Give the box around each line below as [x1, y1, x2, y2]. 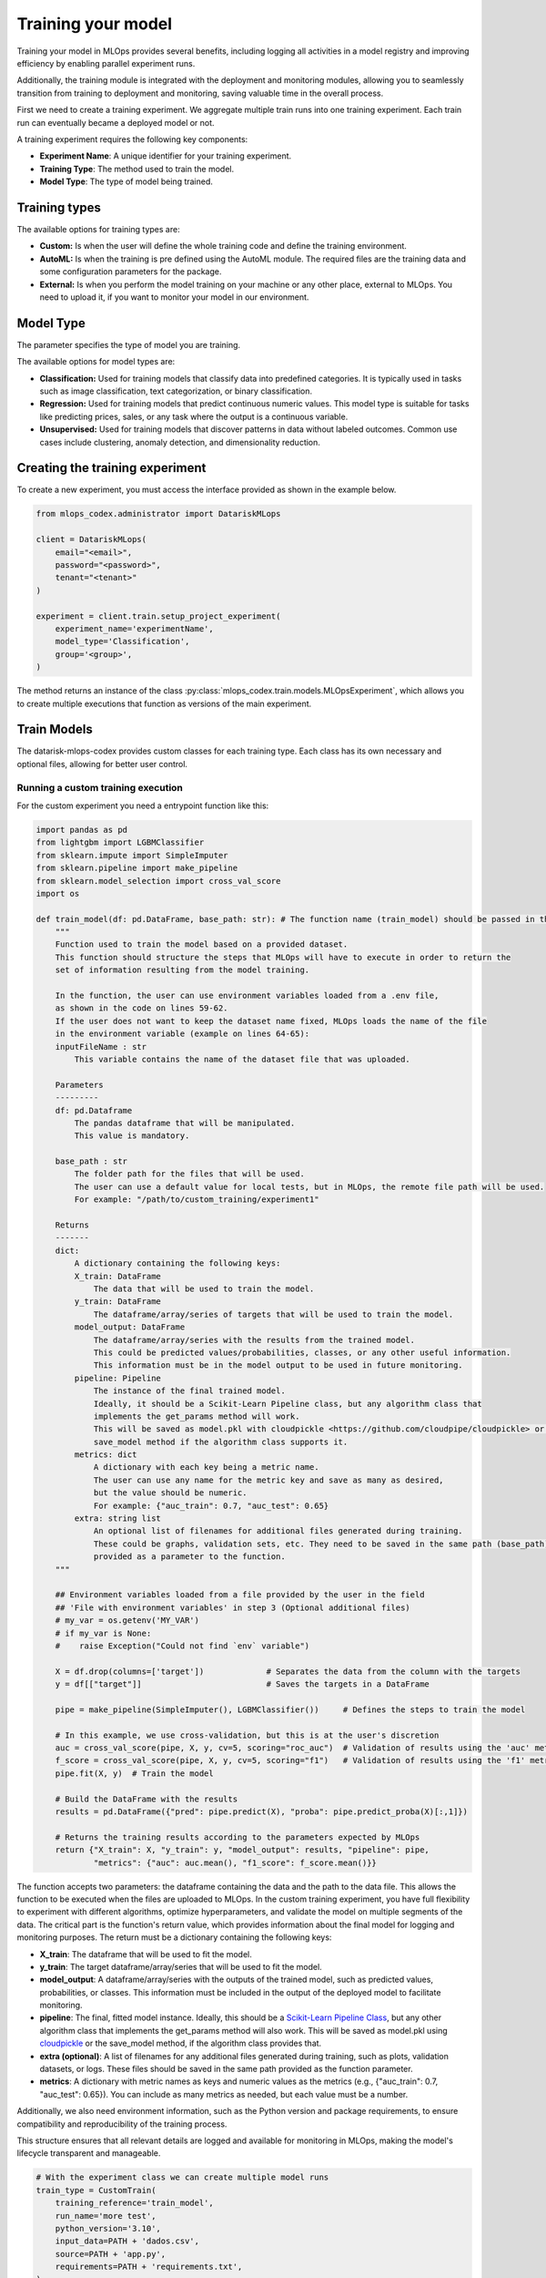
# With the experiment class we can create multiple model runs [35, 2172, 329, 2182]
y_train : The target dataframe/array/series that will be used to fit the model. [39, 1961, 322, 1972]
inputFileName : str [55, 1042, 147, 1052]
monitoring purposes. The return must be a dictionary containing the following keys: [16, 1932, 332, 1943]
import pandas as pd [35, 825, 127, 835]
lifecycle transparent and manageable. [16, 2148, 161, 2159]
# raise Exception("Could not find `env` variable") [55, 1640, 310, 1651]
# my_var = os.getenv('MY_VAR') [55, 1616, 200, 1626]
